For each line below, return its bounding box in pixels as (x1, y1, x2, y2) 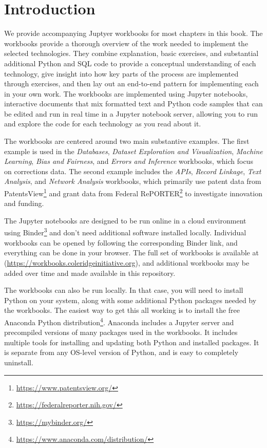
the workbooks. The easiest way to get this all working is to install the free (4, 305, 240, 315)
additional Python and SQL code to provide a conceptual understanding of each (4, 58, 256, 68)
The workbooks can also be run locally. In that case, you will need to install (4, 285, 243, 295)
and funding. (4, 198, 44, 209)
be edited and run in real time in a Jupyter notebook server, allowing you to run (4, 108, 258, 119)
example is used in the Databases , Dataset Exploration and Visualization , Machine (4, 145, 263, 156)
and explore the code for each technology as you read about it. (4, 118, 201, 129)
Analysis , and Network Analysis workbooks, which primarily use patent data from (4, 176, 261, 186)
